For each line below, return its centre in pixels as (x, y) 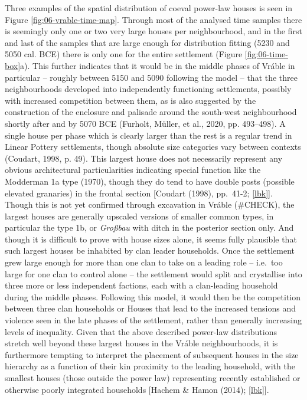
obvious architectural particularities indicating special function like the (133, 170)
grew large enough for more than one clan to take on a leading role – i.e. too (144, 262)
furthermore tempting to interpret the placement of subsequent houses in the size (152, 354)
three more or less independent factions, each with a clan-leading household (141, 285)
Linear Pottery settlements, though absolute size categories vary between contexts (153, 147)
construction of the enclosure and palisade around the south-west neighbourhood (151, 112)
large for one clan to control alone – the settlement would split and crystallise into (153, 273)
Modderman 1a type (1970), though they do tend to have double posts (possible (150, 181)
